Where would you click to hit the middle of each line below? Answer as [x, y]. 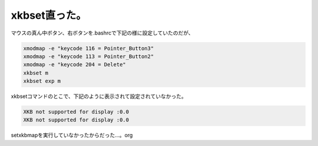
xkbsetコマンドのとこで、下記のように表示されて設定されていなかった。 [99, 96]
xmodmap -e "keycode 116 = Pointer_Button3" [89, 48]
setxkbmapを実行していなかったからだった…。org [72, 135]
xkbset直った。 [49, 15]
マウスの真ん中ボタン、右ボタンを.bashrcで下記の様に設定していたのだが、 [102, 33]
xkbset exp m [42, 81]
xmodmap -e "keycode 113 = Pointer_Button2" [89, 56]
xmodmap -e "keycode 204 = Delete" [74, 65]
